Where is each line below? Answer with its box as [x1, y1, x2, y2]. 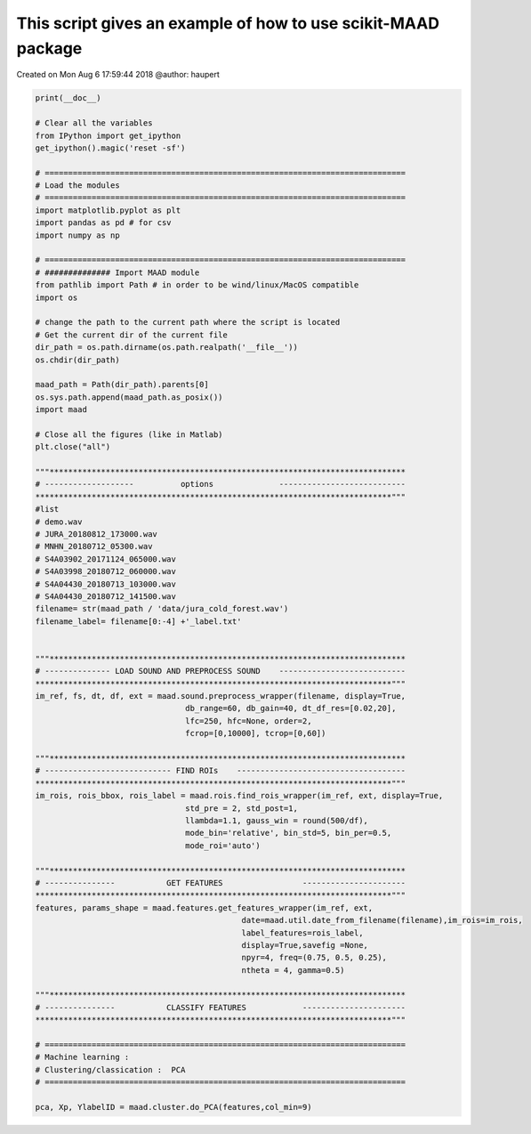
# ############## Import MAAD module [35, 267, 200, 278]
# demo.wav [35, 516, 83, 527]
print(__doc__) [35, 93, 101, 103]
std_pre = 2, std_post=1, [185, 803, 298, 814]
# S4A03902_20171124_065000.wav [35, 554, 177, 564]
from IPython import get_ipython [35, 130, 181, 141]
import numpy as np [35, 230, 120, 240]
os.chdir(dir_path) [35, 354, 120, 365]
